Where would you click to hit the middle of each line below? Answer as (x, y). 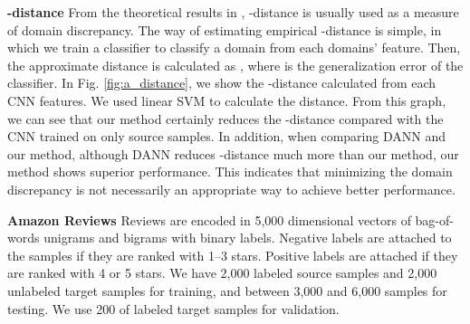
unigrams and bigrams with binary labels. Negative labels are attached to (248, 238)
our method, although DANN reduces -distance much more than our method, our (233, 153)
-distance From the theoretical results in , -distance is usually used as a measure (233, 12)
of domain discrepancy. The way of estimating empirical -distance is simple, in (225, 29)
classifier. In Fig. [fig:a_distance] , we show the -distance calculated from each (222, 83)
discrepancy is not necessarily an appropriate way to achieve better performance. (231, 189)
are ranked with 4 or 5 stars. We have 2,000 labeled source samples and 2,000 (222, 273)
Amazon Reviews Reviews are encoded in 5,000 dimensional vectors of (209, 219)
